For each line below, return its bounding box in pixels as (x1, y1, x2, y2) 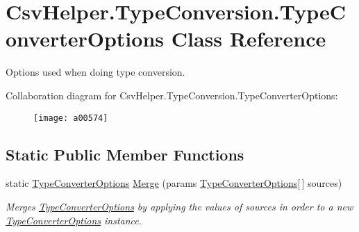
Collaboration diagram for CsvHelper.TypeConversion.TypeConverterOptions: (6, 88, 338, 102)
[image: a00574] (33, 113, 108, 123)
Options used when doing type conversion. (6, 65, 185, 79)
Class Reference (171, 24, 326, 53)
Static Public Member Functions (6, 143, 244, 165)
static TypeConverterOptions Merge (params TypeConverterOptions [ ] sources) (6, 176, 342, 190)
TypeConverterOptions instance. (6, 213, 142, 227)
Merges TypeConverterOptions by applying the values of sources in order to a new (6, 199, 353, 213)
